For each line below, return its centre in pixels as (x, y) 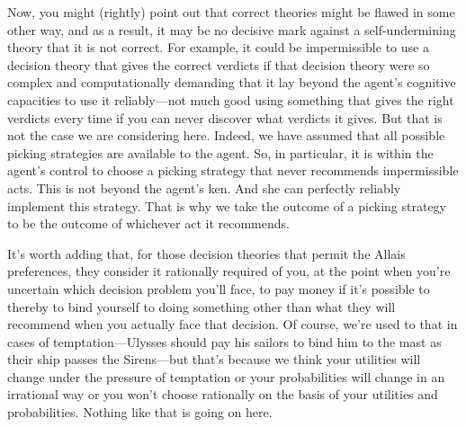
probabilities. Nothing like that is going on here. (140, 412)
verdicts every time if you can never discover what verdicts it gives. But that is (225, 117)
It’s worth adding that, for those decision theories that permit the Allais (206, 253)
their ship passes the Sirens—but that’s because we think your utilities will (214, 359)
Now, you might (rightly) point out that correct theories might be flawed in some (231, 12)
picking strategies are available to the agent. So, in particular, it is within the (220, 152)
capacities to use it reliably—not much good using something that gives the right (231, 99)
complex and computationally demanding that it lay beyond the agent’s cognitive (232, 82)
